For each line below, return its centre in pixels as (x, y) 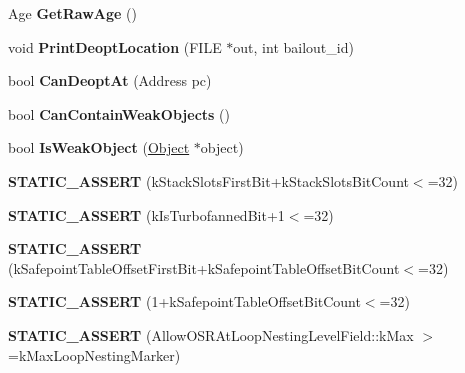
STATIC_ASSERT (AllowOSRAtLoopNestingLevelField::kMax (211, 334)
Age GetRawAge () (72, 13)
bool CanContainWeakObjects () (119, 113)
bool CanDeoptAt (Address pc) (110, 80)
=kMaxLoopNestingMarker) (94, 354)
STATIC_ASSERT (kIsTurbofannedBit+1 (146, 214)
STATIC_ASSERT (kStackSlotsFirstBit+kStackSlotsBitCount (208, 180)
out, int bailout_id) (293, 46)
